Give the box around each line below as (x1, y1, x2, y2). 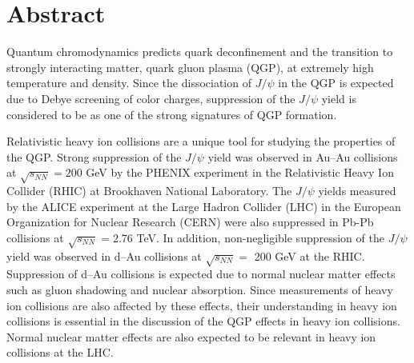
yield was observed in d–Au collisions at (6, 247, 202, 264)
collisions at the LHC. (6, 344, 114, 361)
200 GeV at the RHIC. (254, 247, 365, 264)
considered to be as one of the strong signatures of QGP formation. (6, 106, 337, 122)
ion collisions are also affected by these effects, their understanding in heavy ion (6, 297, 397, 313)
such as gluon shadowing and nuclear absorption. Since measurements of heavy (6, 281, 393, 297)
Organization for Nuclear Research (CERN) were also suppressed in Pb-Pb (6, 213, 374, 230)
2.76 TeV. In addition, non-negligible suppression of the (112, 229, 384, 245)
